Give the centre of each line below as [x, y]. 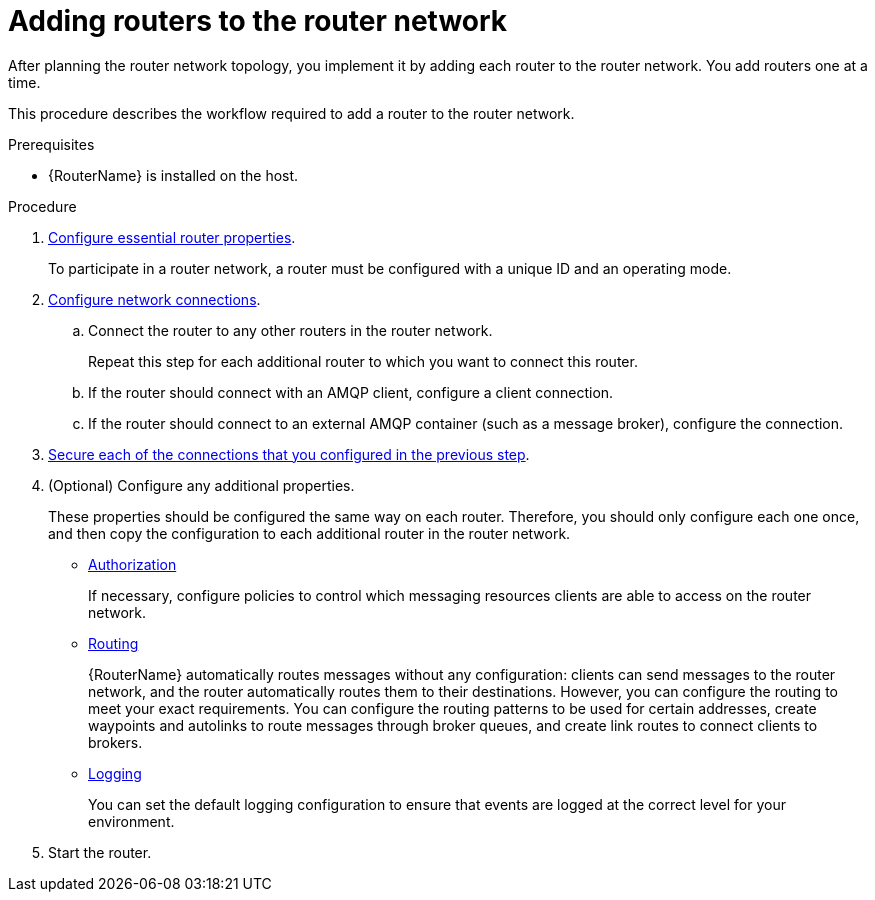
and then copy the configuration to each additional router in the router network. [309, 533]
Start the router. [100, 852]
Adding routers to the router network [258, 21]
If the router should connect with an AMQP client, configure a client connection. [351, 392]
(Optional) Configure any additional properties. [201, 485]
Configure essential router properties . [172, 237]
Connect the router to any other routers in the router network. [290, 330]
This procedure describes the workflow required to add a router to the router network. [291, 113]
